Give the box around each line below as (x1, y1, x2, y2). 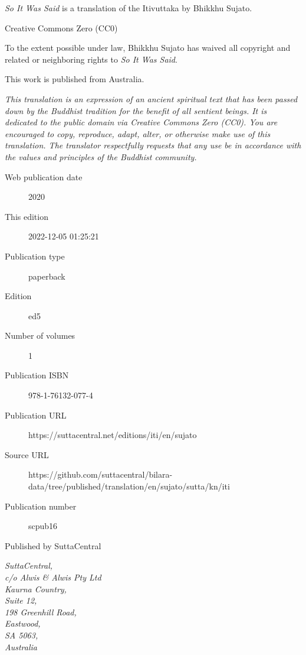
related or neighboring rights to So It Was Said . (5, 53, 177, 65)
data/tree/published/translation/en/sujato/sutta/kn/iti (28, 480, 230, 492)
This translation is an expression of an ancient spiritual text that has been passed (5, 92, 298, 105)
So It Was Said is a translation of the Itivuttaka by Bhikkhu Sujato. (5, 2, 252, 14)
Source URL (5, 448, 49, 461)
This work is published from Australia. (5, 73, 144, 85)
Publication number (5, 500, 77, 512)
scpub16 (28, 520, 58, 532)
